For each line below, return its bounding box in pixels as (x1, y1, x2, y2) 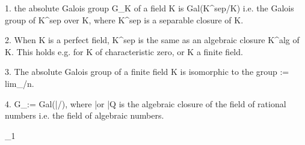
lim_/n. (5, 77, 34, 89)
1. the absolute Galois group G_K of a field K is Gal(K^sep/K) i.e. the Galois (5, 2, 294, 14)
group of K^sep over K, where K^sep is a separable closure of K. (5, 13, 244, 26)
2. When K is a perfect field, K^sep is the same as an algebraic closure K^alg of (5, 34, 300, 46)
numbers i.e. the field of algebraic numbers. (5, 109, 164, 122)
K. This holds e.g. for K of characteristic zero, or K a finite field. (5, 45, 243, 58)
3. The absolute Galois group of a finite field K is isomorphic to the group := (5, 65, 289, 78)
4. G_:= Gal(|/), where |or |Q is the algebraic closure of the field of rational (5, 97, 286, 110)
